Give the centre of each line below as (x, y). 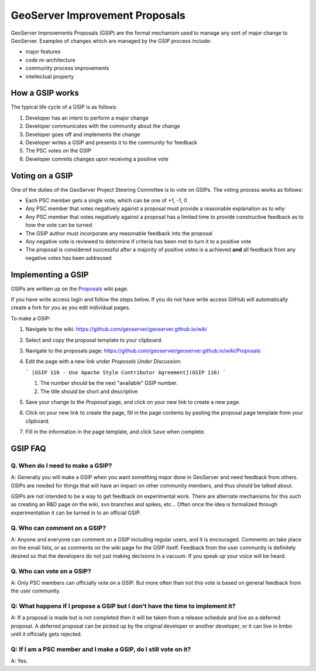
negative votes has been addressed (68, 257)
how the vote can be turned (59, 225)
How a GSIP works (45, 93)
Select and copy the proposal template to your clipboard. (94, 340)
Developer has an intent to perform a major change (87, 118)
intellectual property (50, 76)
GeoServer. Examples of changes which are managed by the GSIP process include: (111, 40)
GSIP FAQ (28, 448)
